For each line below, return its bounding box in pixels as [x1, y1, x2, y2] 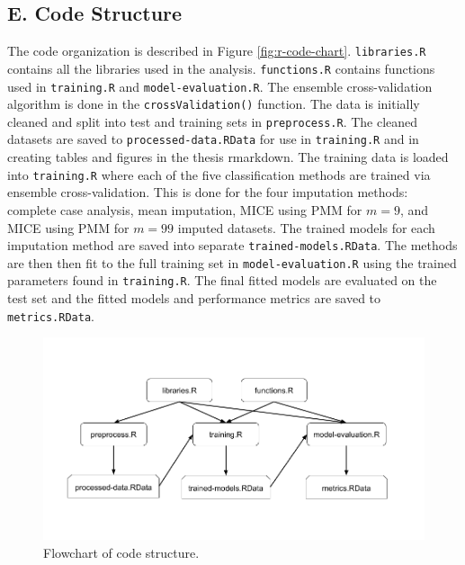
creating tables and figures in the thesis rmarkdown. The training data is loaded [7, 148, 449, 166]
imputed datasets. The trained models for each [177, 218, 435, 237]
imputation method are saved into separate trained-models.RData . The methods [7, 236, 458, 255]
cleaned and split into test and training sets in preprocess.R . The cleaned [7, 112, 418, 130]
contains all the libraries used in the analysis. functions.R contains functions [7, 58, 435, 77]
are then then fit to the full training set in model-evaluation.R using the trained [7, 253, 457, 272]
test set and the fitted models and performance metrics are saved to [7, 289, 381, 308]
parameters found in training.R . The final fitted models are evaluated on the [7, 271, 437, 290]
